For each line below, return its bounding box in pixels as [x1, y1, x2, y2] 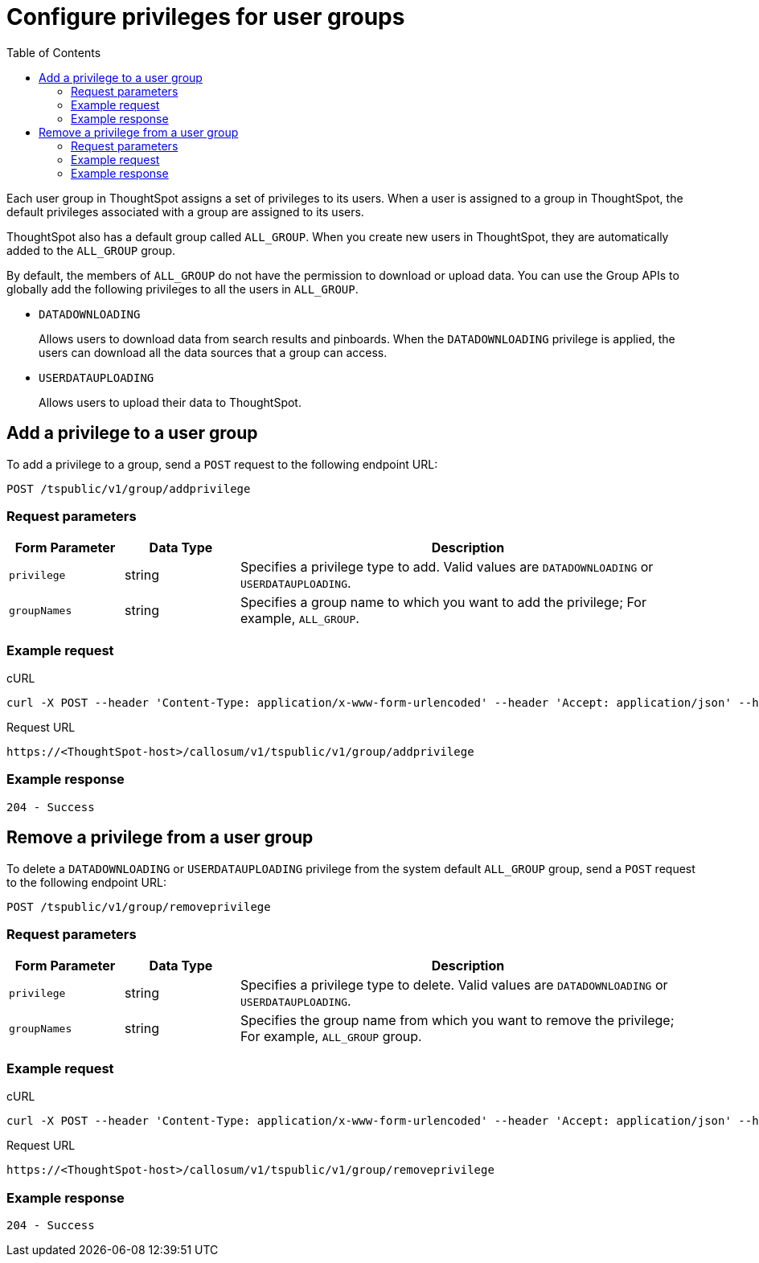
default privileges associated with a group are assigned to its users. [6, 204, 364, 219]
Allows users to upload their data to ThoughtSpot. [39, 395, 302, 409]
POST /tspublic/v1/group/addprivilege [6, 482, 251, 495]
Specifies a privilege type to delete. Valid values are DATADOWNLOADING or [240, 977, 668, 994]
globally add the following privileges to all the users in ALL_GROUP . [6, 281, 359, 296]
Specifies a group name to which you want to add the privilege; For [240, 594, 646, 611]
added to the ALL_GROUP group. [6, 243, 176, 257]
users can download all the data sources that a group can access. [39, 345, 388, 359]
